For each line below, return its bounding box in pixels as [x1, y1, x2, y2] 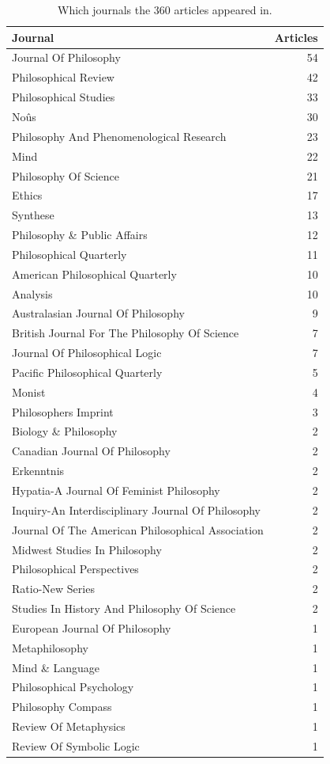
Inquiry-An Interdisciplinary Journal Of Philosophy [12, 501, 261, 518]
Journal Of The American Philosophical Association [12, 521, 264, 538]
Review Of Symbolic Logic [12, 737, 140, 754]
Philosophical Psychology [12, 678, 134, 695]
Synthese [12, 207, 54, 223]
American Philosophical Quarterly [12, 265, 177, 282]
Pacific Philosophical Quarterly [12, 363, 163, 380]
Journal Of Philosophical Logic [12, 344, 162, 361]
